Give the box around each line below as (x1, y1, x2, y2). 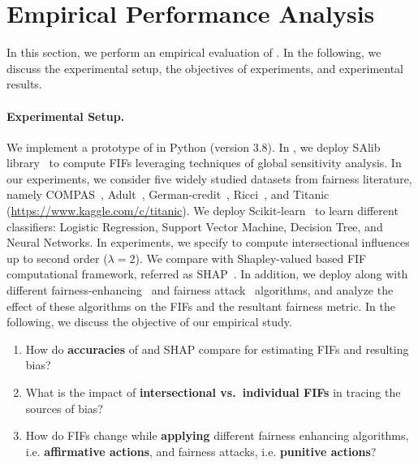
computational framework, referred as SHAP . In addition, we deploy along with (6, 265, 408, 282)
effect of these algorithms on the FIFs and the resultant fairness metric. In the (6, 297, 395, 314)
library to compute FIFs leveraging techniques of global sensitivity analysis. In (6, 154, 402, 171)
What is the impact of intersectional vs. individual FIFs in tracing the (25, 384, 401, 401)
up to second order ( (6, 249, 108, 266)
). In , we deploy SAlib (267, 138, 381, 155)
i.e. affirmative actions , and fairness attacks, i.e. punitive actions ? (25, 442, 377, 459)
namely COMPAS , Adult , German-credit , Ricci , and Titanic (6, 186, 330, 203)
